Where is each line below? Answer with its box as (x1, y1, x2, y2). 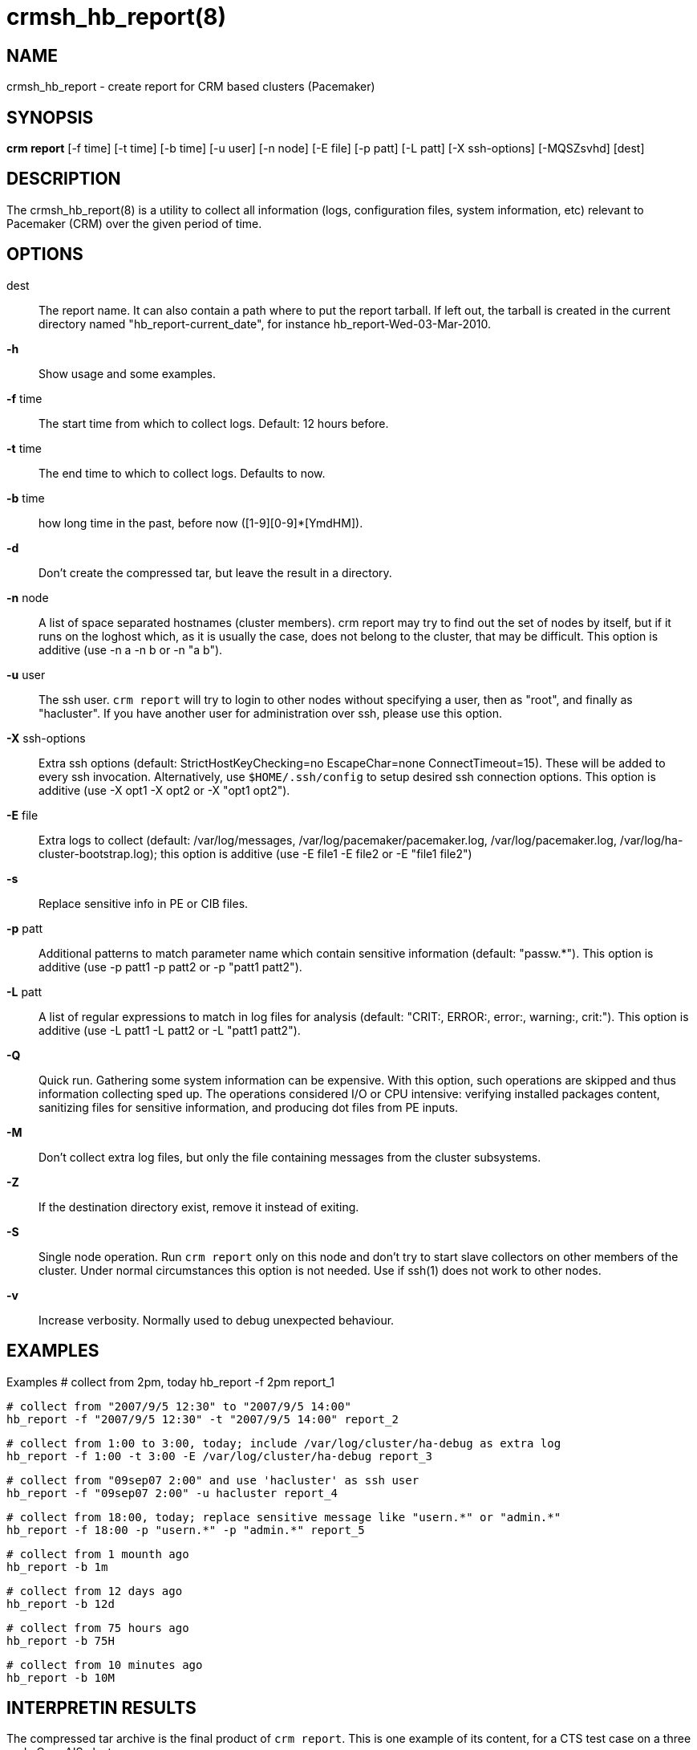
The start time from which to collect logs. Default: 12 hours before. (38, 416, 389, 430)
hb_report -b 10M (6, 1671, 115, 1684)
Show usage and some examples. (38, 366, 216, 381)
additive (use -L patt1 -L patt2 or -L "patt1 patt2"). (38, 1023, 301, 1037)
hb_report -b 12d (6, 1597, 115, 1610)
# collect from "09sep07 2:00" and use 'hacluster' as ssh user (6, 1473, 419, 1487)
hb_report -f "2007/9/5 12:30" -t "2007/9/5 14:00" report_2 (6, 1412, 399, 1426)
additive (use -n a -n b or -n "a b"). (38, 642, 223, 657)
